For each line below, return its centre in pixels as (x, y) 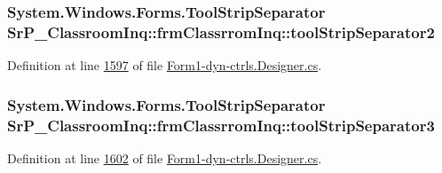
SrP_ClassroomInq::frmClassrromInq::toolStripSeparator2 (221, 31)
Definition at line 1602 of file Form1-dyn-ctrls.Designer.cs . (165, 157)
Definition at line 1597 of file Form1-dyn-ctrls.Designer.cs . (165, 65)
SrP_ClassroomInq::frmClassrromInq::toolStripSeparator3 (221, 125)
